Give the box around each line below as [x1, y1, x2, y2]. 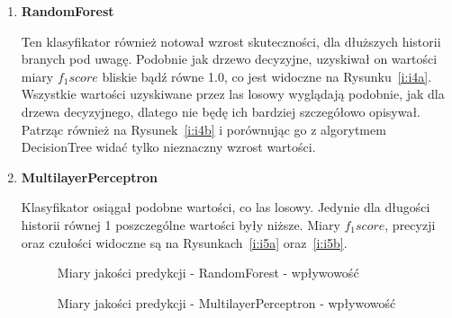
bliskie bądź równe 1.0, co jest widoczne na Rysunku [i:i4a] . [102, 66, 432, 85]
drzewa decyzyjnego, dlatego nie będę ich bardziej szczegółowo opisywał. [21, 102, 420, 120]
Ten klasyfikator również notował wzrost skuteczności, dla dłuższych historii [21, 31, 441, 50]
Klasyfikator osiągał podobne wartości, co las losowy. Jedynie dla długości [21, 198, 430, 216]
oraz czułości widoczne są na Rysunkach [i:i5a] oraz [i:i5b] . [21, 233, 348, 252]
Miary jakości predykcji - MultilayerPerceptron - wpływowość [57, 293, 396, 312]
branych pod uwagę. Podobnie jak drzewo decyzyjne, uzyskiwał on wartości [21, 49, 438, 68]
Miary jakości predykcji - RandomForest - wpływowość [57, 263, 359, 282]
